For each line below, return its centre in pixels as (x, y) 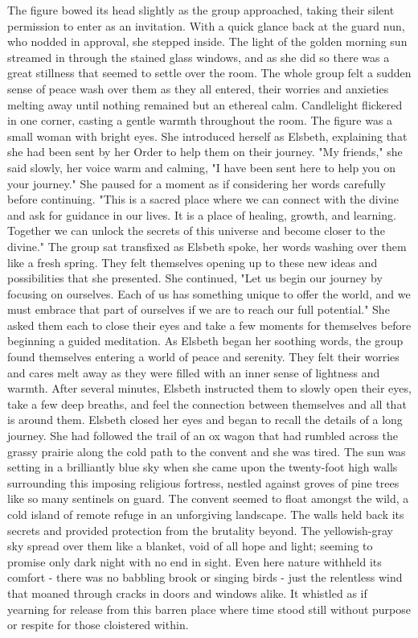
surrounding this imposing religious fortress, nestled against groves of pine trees (203, 482)
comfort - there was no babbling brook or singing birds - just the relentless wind (205, 577)
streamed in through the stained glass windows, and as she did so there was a (199, 57)
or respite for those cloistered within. (98, 625)
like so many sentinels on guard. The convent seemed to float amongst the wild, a (208, 498)
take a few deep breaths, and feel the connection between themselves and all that (207, 403)
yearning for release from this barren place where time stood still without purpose (209, 609)
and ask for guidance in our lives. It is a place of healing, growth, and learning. (202, 214)
